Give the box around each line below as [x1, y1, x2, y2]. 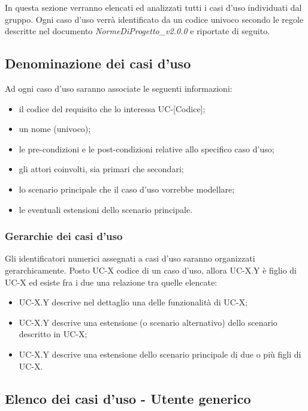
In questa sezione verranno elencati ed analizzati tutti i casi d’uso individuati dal [5, 1, 302, 13]
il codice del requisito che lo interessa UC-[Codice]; [19, 102, 206, 115]
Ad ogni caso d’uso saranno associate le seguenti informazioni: [5, 82, 232, 94]
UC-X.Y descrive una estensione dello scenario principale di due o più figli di [19, 347, 301, 360]
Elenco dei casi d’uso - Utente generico [5, 389, 251, 407]
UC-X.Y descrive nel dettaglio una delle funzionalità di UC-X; [19, 296, 248, 308]
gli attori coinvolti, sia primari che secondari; [19, 163, 184, 175]
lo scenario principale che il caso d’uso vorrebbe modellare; [19, 182, 235, 195]
